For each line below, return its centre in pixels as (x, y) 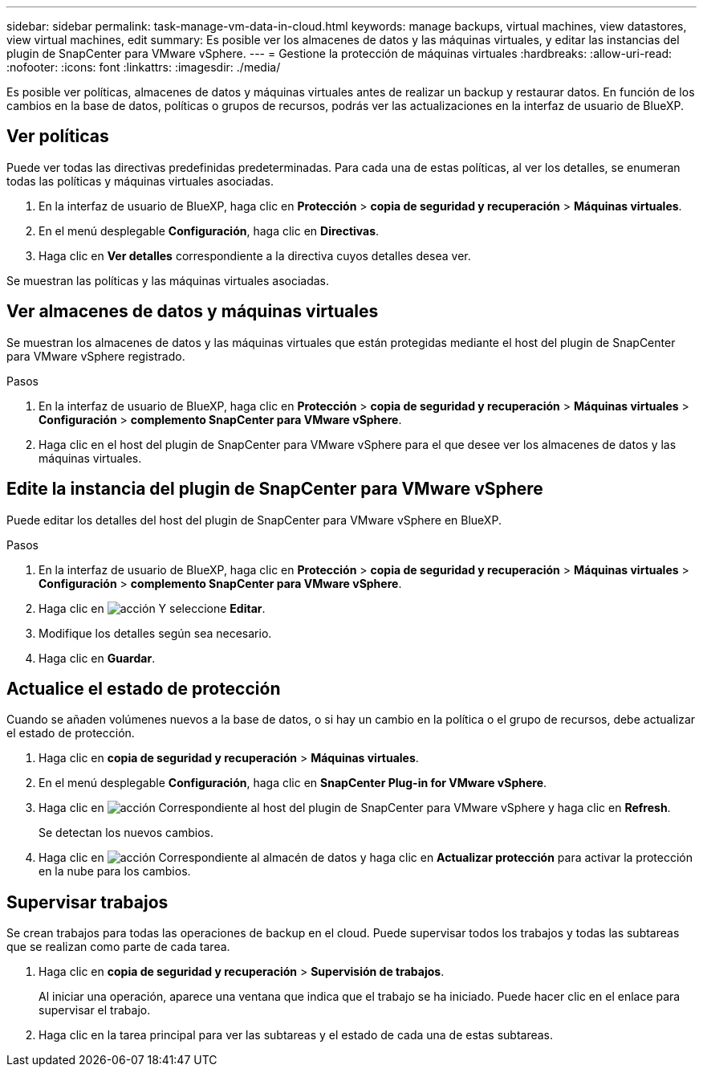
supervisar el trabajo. (95, 1010)
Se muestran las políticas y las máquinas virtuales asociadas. (168, 280)
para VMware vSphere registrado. (96, 356)
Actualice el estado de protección (144, 688)
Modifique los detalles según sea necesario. (155, 633)
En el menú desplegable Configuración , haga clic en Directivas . (209, 231)
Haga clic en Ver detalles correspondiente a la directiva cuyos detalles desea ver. (255, 255)
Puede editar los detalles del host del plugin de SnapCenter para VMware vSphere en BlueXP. (254, 520)
